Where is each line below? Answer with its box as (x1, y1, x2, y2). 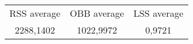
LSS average (133, 6, 184, 20)
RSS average (9, 6, 60, 20)
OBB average (69, 6, 124, 20)
